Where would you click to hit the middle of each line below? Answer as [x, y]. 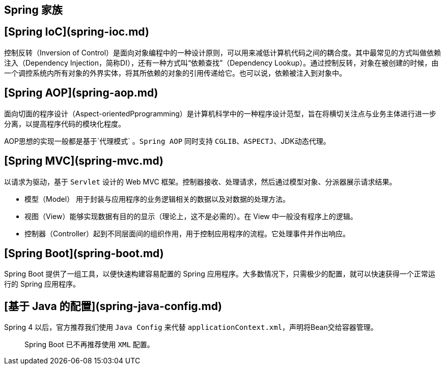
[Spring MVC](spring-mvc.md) [84, 161]
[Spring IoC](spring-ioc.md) [77, 32]
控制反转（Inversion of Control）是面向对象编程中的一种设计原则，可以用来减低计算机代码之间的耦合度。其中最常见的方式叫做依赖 [223, 52]
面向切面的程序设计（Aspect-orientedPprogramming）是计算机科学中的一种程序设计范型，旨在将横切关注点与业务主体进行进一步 [220, 113]
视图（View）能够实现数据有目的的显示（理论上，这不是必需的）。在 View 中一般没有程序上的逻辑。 [191, 216]
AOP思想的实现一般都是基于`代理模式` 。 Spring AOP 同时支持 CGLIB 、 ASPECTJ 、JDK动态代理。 [167, 141]
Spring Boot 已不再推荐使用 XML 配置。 [89, 345]
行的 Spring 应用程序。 [42, 284]
